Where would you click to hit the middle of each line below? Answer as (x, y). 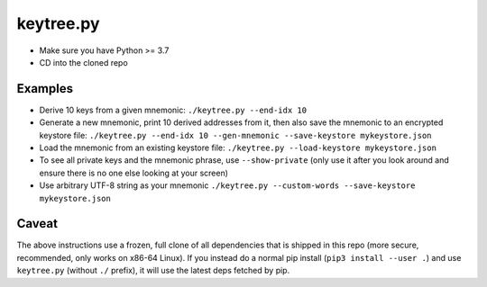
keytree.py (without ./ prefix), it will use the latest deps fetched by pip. (153, 271)
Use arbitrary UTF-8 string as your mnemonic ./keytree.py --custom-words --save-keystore (227, 185)
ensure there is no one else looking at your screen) (134, 173)
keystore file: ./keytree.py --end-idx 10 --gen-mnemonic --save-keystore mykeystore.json (235, 135)
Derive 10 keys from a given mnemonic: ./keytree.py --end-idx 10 (173, 110)
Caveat (37, 224)
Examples (45, 89)
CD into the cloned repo (83, 62)
